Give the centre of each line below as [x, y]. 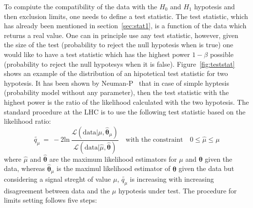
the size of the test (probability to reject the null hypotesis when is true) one [119, 45]
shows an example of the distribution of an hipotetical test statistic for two [116, 73]
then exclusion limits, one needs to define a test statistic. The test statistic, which [126, 16]
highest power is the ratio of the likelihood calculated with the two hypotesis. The [126, 102]
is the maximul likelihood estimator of [114, 168]
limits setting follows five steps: [50, 200]
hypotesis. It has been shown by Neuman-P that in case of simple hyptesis [117, 83]
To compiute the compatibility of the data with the [81, 6]
